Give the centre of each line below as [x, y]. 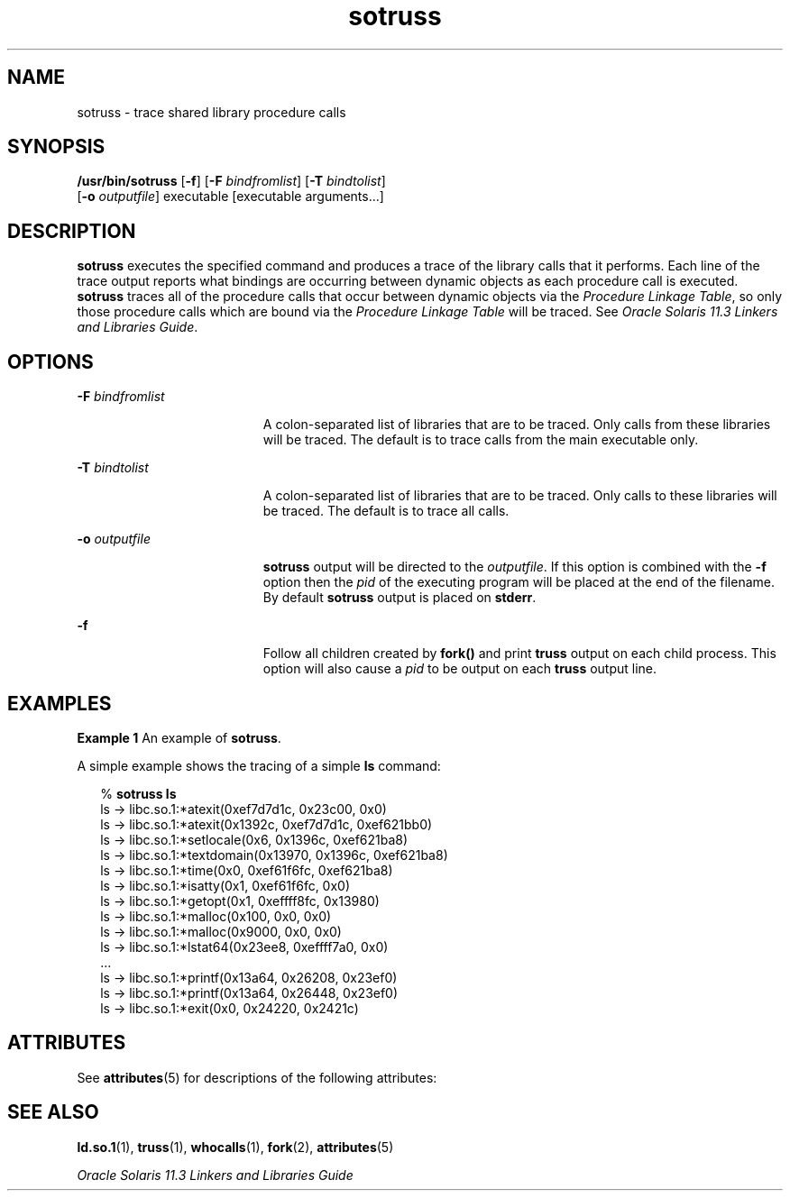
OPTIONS [51, 361]
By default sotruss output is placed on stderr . [400, 598]
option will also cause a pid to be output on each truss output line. [460, 669]
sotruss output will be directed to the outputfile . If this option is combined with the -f [514, 567]
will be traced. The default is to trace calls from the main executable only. [481, 440]
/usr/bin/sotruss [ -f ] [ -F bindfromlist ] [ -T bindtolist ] [231, 181]
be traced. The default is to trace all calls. [386, 511]
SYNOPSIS [56, 147]
